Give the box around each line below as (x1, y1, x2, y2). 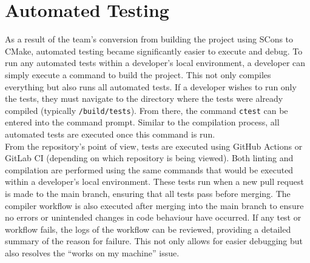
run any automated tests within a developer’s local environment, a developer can (5, 56, 306, 69)
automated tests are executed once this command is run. (5, 127, 215, 140)
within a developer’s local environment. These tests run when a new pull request (5, 175, 304, 188)
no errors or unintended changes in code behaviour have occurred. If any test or (5, 211, 302, 224)
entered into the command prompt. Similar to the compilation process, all (5, 116, 280, 128)
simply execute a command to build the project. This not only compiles (5, 68, 271, 81)
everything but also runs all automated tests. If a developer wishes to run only (5, 80, 297, 93)
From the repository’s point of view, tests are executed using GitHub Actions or (5, 139, 303, 152)
